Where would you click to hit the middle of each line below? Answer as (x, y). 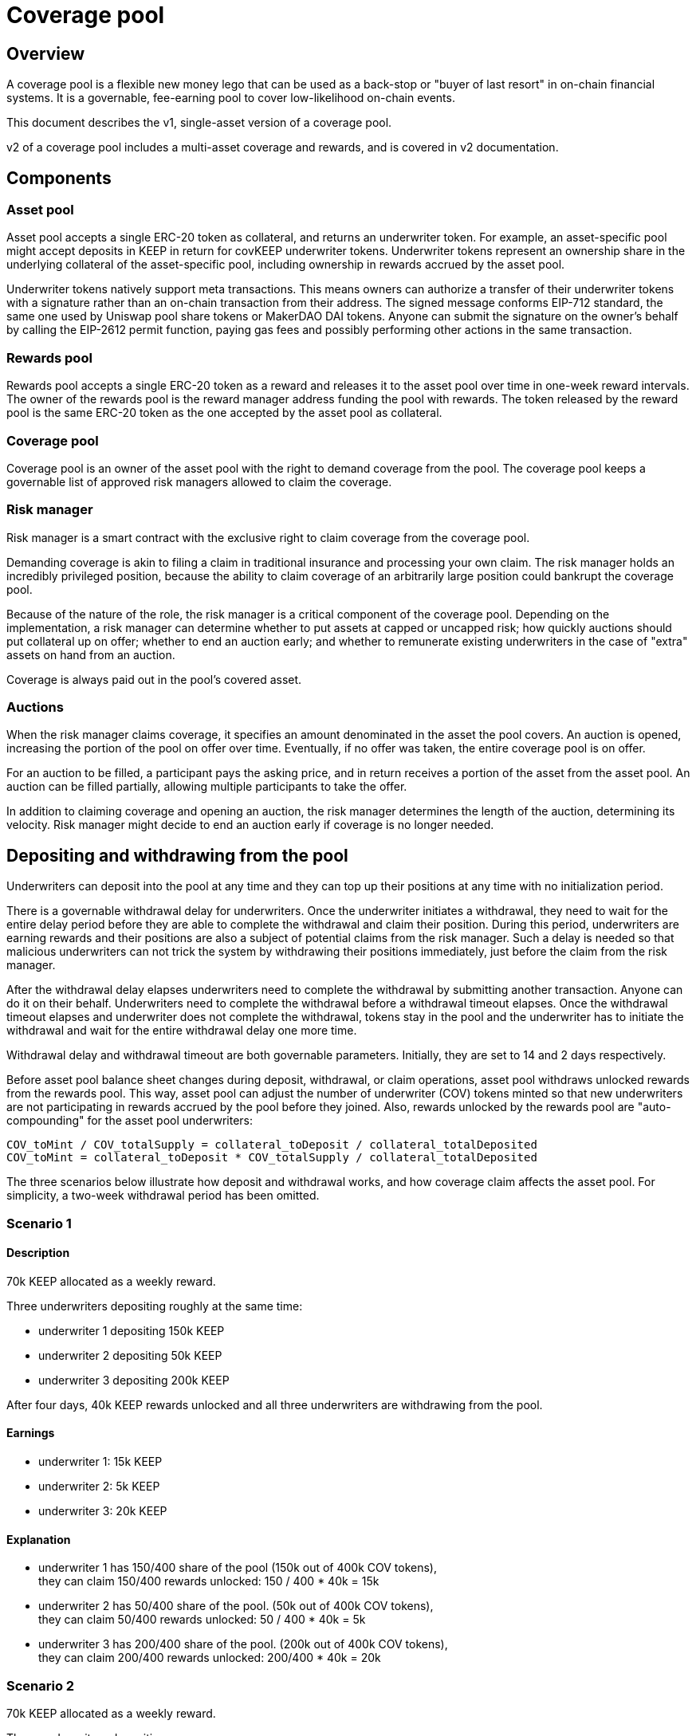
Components (59, 178)
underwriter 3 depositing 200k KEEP (134, 1380)
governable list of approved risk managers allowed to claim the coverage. (199, 481)
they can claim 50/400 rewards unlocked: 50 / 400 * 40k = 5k (202, 1620)
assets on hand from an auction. (91, 654)
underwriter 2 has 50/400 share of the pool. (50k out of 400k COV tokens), (236, 1606)
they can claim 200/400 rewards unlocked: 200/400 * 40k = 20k (210, 1658)
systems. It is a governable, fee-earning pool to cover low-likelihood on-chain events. (231, 98)
